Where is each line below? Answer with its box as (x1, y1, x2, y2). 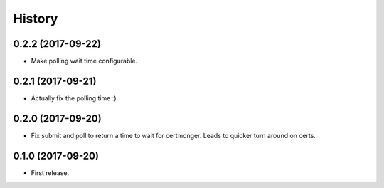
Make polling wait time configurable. (31, 57, 138, 66)
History (13, 11, 58, 26)
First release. (31, 168, 70, 177)
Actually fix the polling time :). (31, 93, 119, 103)
